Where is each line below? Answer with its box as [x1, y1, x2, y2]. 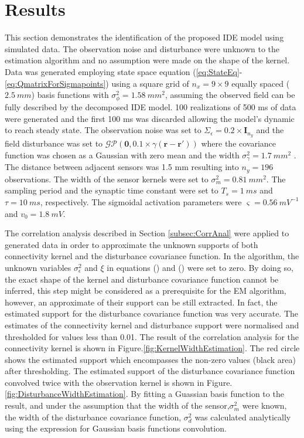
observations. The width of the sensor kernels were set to [5, 172, 209, 185]
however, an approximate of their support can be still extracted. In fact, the [5, 296, 278, 308]
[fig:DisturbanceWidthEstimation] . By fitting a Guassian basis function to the [5, 388, 284, 400]
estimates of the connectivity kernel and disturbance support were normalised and [5, 318, 299, 331]
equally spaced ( [231, 77, 290, 89]
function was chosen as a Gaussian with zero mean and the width [5, 148, 240, 161]
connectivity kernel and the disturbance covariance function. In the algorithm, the [5, 250, 299, 262]
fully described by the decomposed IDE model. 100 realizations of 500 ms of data [5, 101, 296, 113]
